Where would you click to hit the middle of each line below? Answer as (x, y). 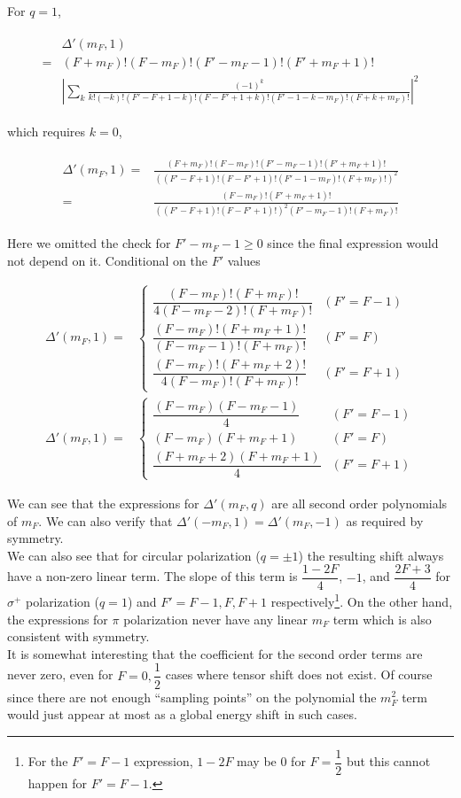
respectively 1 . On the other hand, (362, 600)
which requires (47, 132)
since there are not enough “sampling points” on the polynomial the (192, 697)
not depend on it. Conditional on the (107, 260)
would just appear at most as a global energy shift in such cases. (182, 714)
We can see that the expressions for (103, 504)
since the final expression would (353, 243)
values (244, 260)
